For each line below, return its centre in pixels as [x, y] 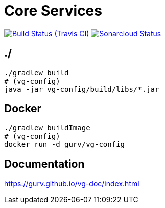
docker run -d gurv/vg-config [65, 145]
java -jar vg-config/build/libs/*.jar [82, 89]
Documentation [44, 164]
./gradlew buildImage [47, 128]
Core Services [53, 11]
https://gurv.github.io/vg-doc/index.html [72, 184]
